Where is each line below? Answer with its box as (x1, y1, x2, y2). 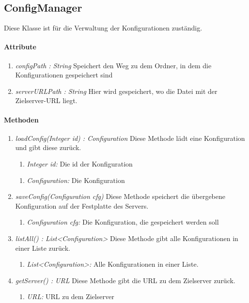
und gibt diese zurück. (15, 142, 81, 152)
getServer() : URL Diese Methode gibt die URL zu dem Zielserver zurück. (15, 275, 235, 285)
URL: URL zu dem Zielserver (27, 291, 114, 302)
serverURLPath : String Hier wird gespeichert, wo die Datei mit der (15, 86, 218, 96)
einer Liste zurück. (15, 242, 70, 253)
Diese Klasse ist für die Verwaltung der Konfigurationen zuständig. (4, 23, 202, 33)
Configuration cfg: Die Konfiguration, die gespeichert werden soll (27, 217, 219, 227)
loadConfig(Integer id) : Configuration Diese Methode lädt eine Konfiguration (15, 133, 245, 143)
